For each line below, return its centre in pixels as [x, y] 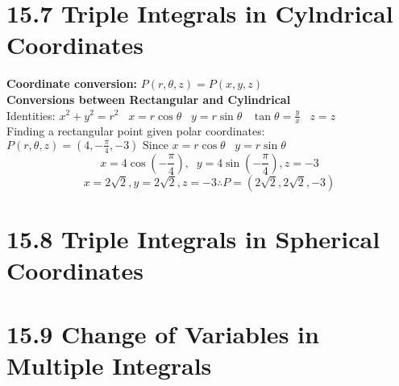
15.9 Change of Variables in [163, 333]
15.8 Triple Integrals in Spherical [193, 239]
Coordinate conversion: [72, 83]
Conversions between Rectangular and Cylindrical [149, 99]
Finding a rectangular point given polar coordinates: [136, 131]
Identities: [31, 115]
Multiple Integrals [109, 365]
